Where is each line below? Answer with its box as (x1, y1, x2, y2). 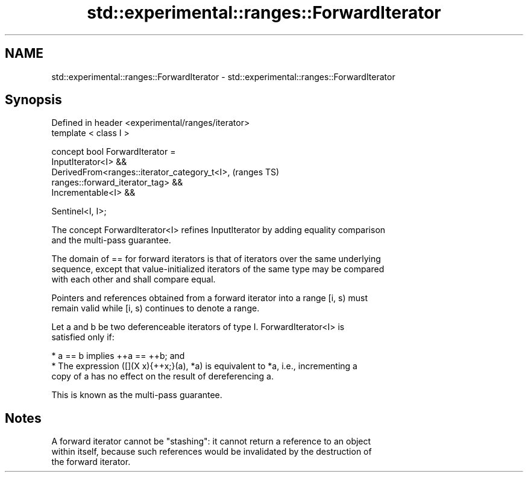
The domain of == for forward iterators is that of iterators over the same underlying (51, 254, 381, 264)
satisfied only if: (51, 332, 115, 343)
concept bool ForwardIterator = (51, 146, 176, 157)
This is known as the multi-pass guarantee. (51, 390, 222, 401)
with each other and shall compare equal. (51, 274, 216, 285)
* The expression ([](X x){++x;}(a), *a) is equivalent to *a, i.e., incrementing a (51, 361, 357, 372)
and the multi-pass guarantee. (51, 235, 171, 246)
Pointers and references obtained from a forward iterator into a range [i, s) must (51, 293, 368, 304)
